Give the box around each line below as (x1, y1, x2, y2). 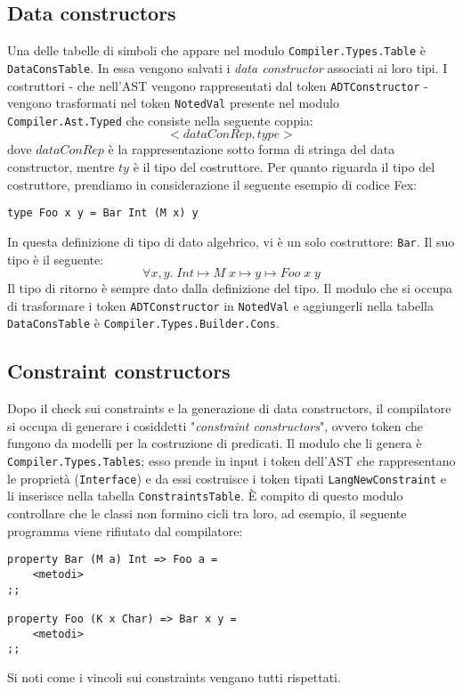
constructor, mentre (7, 158, 115, 176)
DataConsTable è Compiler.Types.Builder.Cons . (7, 313, 280, 332)
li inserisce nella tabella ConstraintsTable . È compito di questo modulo (7, 486, 403, 505)
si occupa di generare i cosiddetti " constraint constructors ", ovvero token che (7, 416, 424, 435)
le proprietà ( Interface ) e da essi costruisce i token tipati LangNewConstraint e (7, 468, 446, 487)
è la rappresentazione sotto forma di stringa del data (108, 140, 395, 159)
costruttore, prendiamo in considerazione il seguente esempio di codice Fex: (7, 175, 417, 193)
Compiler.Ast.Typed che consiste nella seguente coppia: (7, 110, 313, 129)
